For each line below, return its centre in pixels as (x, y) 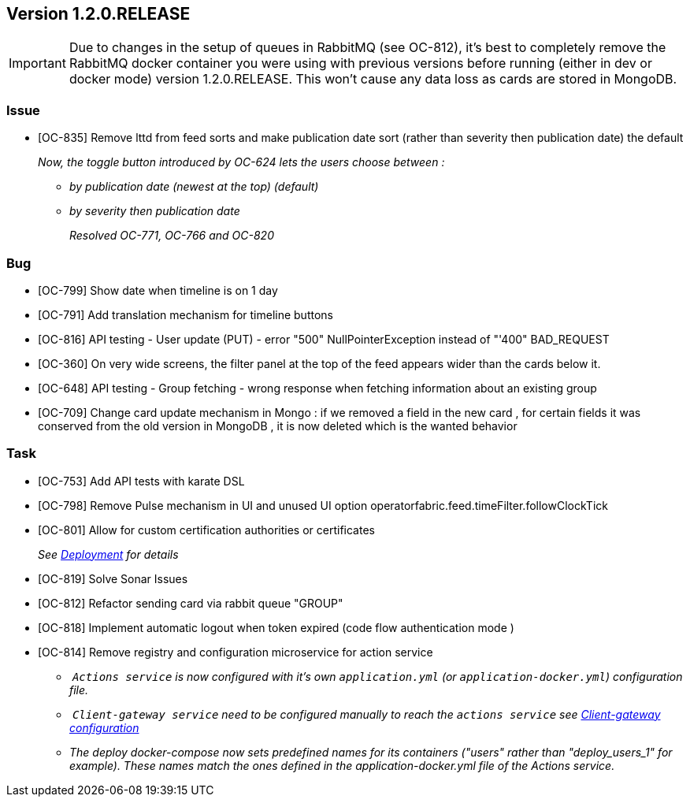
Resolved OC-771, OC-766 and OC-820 (172, 236)
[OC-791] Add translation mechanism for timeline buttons (185, 314)
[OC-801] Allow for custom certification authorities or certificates (206, 530)
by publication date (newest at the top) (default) (194, 187)
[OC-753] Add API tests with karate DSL (141, 481)
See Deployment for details (108, 554)
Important (37, 63)
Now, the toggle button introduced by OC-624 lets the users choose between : (241, 162)
